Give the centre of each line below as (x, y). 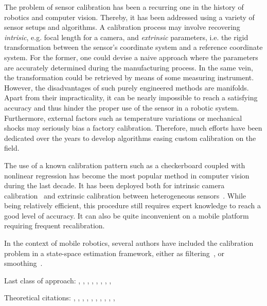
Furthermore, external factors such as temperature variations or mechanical (123, 118)
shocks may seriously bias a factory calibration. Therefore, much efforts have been (133, 128)
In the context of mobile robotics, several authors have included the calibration (129, 243)
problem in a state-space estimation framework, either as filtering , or (114, 253)
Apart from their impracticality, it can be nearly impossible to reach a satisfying (131, 97)
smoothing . (23, 263)
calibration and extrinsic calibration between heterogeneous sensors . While (125, 195)
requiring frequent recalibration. (55, 226)
